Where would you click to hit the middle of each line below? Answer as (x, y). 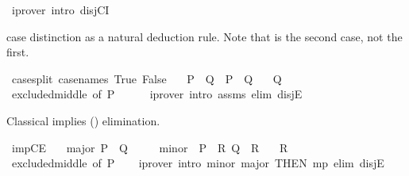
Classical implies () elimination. (83, 120)
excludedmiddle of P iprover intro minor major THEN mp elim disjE (198, 163)
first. (18, 52)
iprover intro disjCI (60, 10)
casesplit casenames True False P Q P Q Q (147, 78)
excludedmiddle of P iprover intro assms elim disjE (157, 94)
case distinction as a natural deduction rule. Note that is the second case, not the (204, 36)
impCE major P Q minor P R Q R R (150, 147)
